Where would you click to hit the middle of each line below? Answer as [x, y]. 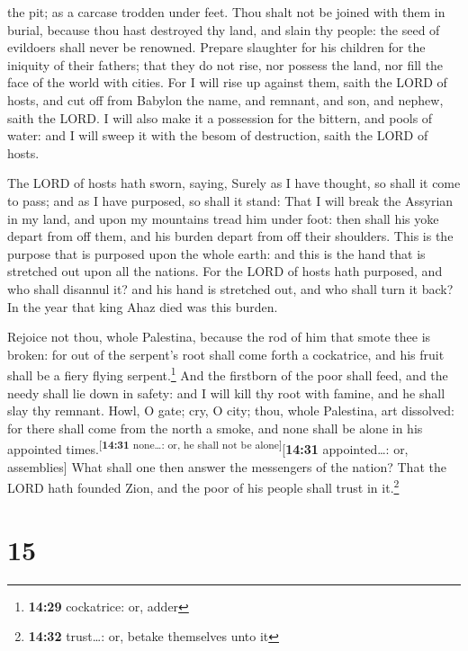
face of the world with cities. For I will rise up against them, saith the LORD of [227, 82]
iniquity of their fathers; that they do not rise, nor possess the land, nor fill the [225, 64]
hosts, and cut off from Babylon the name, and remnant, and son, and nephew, [225, 99]
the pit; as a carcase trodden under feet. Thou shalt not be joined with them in [226, 12]
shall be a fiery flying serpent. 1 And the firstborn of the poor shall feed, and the [228, 374]
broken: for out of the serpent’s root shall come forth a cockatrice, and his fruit [226, 354]
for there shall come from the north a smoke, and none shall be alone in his [215, 428]
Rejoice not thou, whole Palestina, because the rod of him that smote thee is [219, 337]
